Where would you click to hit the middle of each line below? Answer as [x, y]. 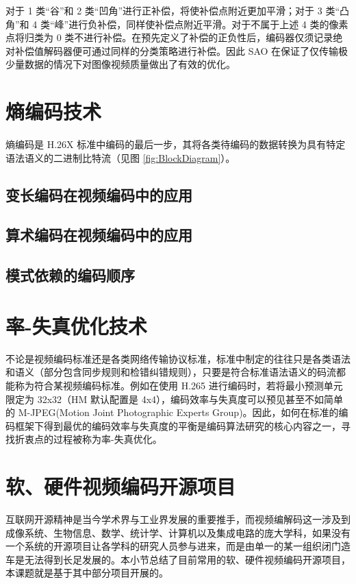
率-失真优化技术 [76, 325]
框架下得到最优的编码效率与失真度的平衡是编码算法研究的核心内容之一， [178, 425]
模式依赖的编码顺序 [70, 275]
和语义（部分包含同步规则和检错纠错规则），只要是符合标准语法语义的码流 [171, 372]
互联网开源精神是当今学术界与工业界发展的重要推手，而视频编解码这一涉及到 [178, 519]
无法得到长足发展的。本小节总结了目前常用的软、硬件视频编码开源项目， [187, 559]
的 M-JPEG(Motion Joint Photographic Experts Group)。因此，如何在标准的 [172, 412]
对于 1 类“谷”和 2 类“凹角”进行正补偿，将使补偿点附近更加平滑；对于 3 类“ [173, 10]
